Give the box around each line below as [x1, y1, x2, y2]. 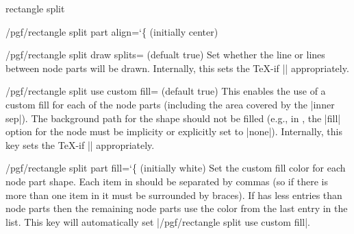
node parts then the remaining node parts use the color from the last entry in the [5, 201, 348, 215]
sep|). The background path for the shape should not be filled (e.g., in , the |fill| [5, 110, 341, 125]
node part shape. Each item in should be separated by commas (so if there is [5, 174, 328, 188]
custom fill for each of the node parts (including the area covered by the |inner [5, 97, 335, 111]
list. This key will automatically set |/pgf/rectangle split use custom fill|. [5, 214, 310, 229]
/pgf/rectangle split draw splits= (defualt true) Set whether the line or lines [5, 47, 325, 62]
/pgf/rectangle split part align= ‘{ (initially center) [5, 24, 218, 38]
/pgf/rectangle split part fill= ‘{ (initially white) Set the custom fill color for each [5, 161, 346, 175]
